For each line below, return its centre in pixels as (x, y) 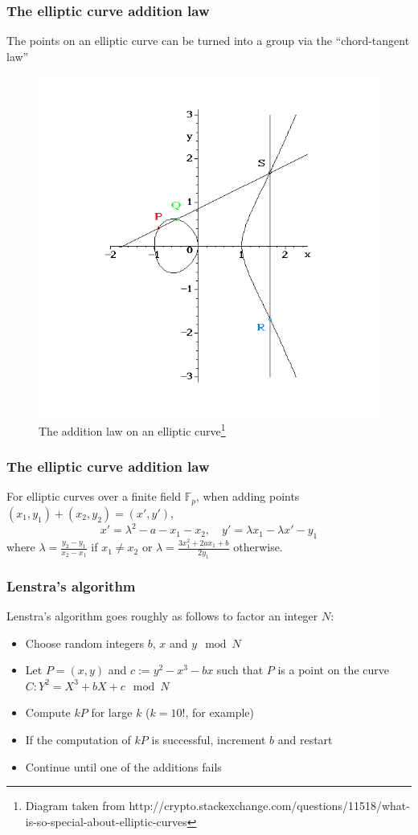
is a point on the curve (333, 670)
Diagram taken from (75, 806)
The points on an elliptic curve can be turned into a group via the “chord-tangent (208, 41)
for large (112, 712)
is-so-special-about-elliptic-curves (106, 821)
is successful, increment (209, 740)
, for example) (219, 712)
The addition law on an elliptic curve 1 (132, 430)
